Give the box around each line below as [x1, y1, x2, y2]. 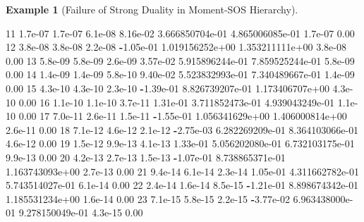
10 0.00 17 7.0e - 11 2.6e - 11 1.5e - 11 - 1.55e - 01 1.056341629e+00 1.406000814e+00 [6, 109, 347, 123]
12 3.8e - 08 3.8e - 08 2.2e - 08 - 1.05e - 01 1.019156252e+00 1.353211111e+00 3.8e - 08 [6, 39, 346, 54]
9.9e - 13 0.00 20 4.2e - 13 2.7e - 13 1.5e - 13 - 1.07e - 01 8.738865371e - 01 [6, 149, 286, 164]
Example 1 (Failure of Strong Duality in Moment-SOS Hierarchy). [6, 2, 298, 16]
